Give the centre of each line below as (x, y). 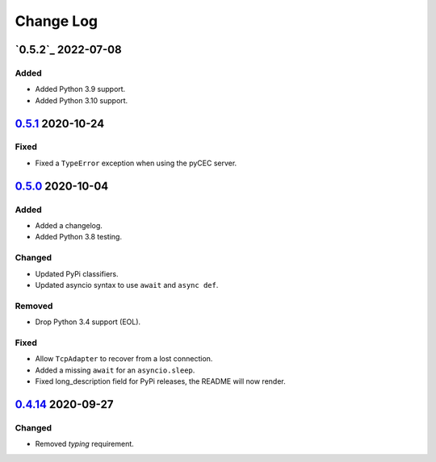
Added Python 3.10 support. (82, 100)
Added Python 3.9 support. (80, 89)
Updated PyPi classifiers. (77, 273)
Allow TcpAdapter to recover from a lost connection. (124, 359)
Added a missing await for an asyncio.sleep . (115, 370)
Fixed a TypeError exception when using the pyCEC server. (136, 163)
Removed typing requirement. (85, 444)
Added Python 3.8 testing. (79, 237)
